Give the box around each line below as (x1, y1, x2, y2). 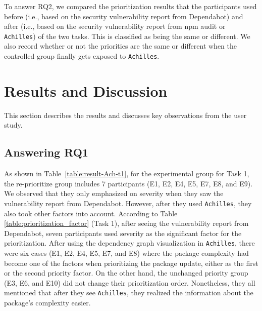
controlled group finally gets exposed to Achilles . (4, 51, 160, 61)
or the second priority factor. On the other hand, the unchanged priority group (4, 267, 248, 278)
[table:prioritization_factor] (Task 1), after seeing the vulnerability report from (4, 218, 249, 228)
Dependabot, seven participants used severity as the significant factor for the (4, 227, 242, 238)
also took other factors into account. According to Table (4, 208, 178, 218)
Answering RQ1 (4, 144, 88, 160)
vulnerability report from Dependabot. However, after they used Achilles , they (4, 198, 252, 208)
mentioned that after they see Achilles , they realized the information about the (4, 287, 253, 298)
